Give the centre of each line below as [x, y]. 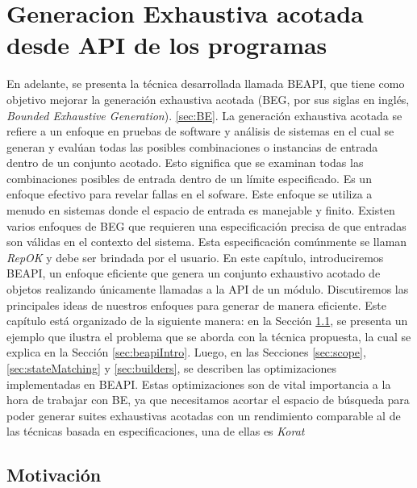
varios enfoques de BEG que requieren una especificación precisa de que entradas [206, 225]
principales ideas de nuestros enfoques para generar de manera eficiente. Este [197, 304]
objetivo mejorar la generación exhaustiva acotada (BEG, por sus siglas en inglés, [208, 99]
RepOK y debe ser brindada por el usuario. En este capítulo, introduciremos [195, 257]
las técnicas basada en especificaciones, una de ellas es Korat [156, 431]
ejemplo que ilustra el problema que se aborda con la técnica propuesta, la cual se [209, 336]
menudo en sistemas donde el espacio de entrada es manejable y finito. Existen [201, 210]
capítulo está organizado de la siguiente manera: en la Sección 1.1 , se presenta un [207, 321]
